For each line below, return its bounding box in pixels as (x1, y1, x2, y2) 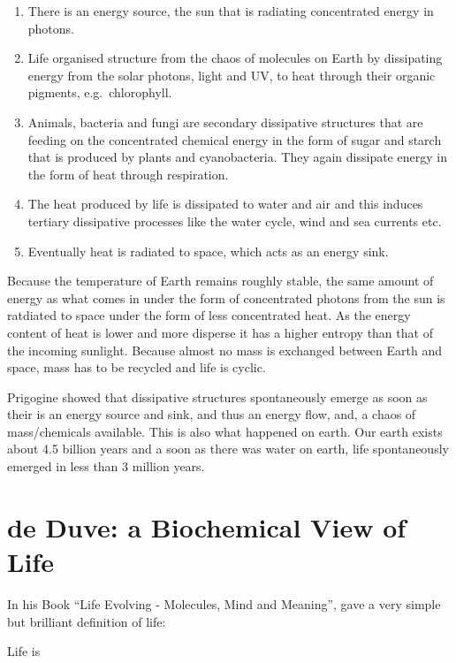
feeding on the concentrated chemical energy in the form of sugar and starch (27, 130, 442, 149)
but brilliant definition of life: (7, 612, 166, 630)
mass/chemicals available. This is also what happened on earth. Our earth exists (7, 422, 443, 440)
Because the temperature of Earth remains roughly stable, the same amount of (7, 271, 434, 290)
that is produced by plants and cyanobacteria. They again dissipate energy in (27, 148, 447, 166)
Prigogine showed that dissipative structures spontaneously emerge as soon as (7, 387, 428, 406)
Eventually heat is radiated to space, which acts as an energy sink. (27, 241, 389, 260)
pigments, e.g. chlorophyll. (27, 83, 172, 102)
